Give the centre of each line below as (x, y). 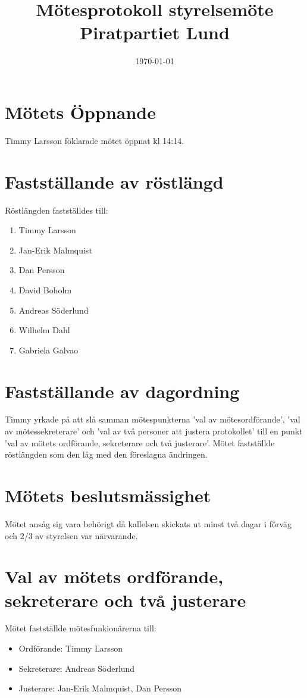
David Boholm (45, 289)
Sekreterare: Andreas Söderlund (77, 668)
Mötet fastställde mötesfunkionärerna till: (81, 628)
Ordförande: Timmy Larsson (71, 648)
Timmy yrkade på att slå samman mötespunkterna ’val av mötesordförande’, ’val (153, 419)
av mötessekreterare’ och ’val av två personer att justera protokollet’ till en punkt (154, 431)
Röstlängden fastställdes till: (57, 210)
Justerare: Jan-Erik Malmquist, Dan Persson (100, 688)
